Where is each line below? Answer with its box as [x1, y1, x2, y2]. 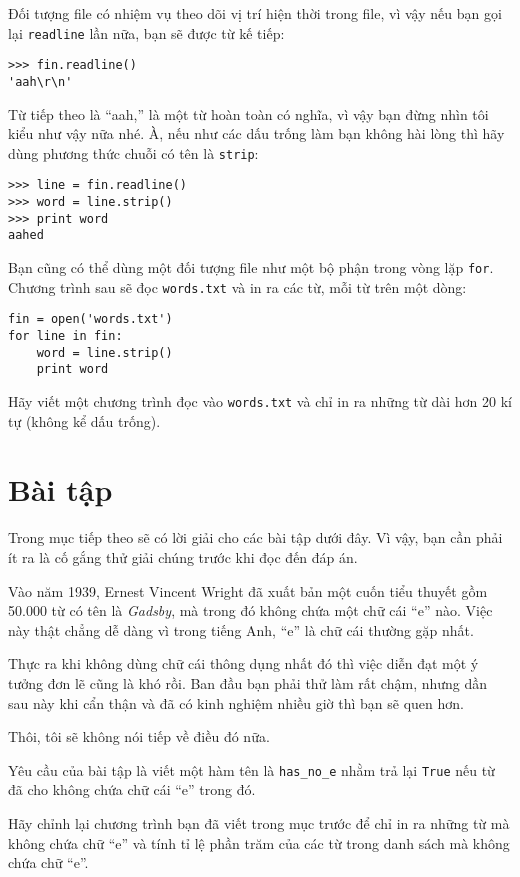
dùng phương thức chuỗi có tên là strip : [8, 142, 259, 163]
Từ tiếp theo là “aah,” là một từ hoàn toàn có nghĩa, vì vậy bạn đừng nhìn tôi [8, 103, 489, 124]
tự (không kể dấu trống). [8, 410, 161, 431]
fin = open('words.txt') [8, 312, 173, 327]
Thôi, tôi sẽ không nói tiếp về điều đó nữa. [8, 726, 270, 747]
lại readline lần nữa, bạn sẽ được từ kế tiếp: [8, 22, 285, 43]
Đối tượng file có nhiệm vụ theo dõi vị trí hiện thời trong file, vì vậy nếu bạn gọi [8, 3, 502, 23]
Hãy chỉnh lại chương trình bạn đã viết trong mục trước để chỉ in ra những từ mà [8, 812, 510, 833]
